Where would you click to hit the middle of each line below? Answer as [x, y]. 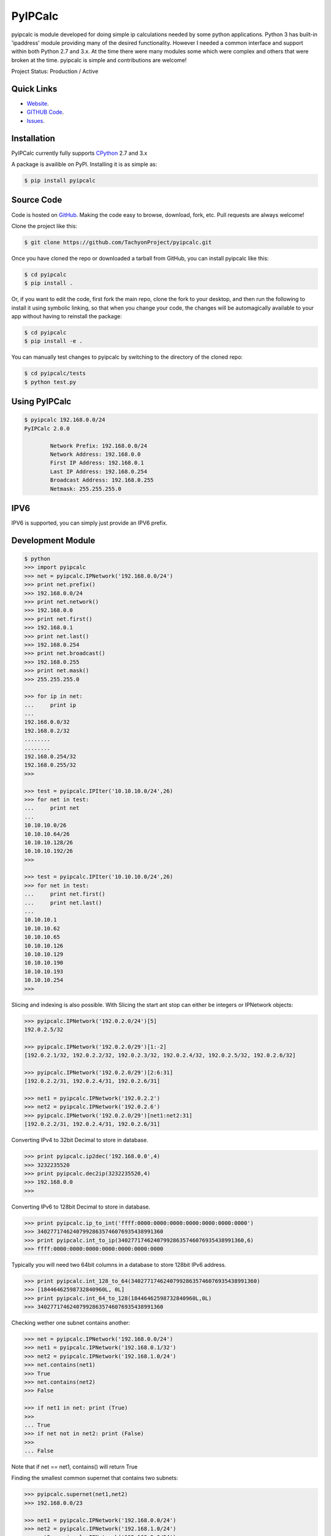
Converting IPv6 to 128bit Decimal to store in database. [81, 1207]
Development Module [53, 540]
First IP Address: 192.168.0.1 [97, 463]
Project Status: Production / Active [55, 71]
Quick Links [34, 89]
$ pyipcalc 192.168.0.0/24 [65, 420]
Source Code [37, 200]
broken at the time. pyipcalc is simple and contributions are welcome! [99, 60]
